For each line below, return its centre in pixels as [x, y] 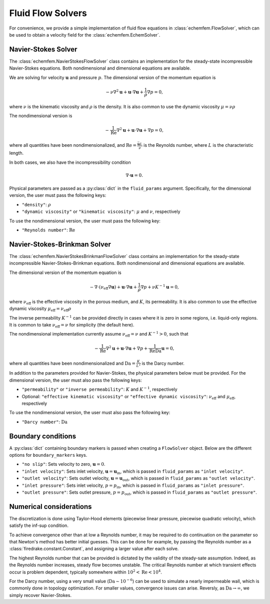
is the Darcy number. [163, 363]
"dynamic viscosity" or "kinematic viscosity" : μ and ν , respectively [101, 212]
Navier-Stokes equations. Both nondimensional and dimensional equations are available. [100, 68]
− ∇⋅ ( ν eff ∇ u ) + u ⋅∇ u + [113, 287]
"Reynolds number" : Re [48, 230]
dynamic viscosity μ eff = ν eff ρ [40, 309]
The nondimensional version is [41, 116]
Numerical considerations [50, 507]
